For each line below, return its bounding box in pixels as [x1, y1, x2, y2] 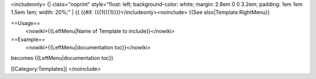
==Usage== [11, 19, 40, 26]
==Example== [11, 35, 46, 43]
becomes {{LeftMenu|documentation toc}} [11, 55, 114, 62]
